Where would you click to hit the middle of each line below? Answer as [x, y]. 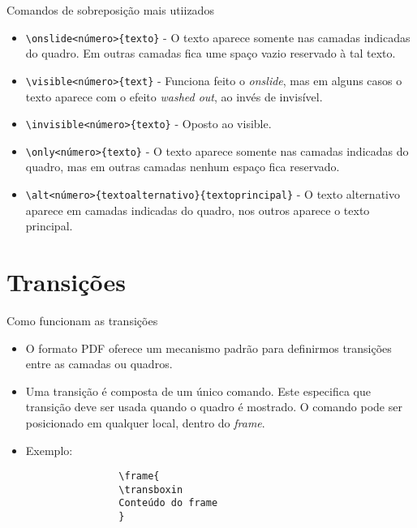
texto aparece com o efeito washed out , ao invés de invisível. [174, 96]
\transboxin [151, 489]
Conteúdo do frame [168, 503]
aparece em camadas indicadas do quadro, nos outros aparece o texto [198, 210]
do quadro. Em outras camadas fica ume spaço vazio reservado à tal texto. [211, 53]
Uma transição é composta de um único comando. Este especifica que [198, 391]
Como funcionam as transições [82, 320]
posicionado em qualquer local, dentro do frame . [145, 422]
